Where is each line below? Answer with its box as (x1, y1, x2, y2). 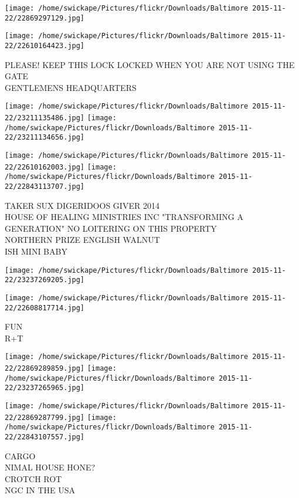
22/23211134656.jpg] (5, 133, 85, 142)
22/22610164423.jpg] (5, 41, 85, 50)
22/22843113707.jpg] (5, 182, 85, 191)
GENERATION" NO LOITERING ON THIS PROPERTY (5, 222, 217, 234)
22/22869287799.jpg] (5, 413, 85, 422)
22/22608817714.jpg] (5, 303, 85, 312)
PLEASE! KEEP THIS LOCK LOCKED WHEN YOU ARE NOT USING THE (5, 58, 295, 70)
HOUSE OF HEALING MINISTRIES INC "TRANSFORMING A (5, 211, 243, 223)
